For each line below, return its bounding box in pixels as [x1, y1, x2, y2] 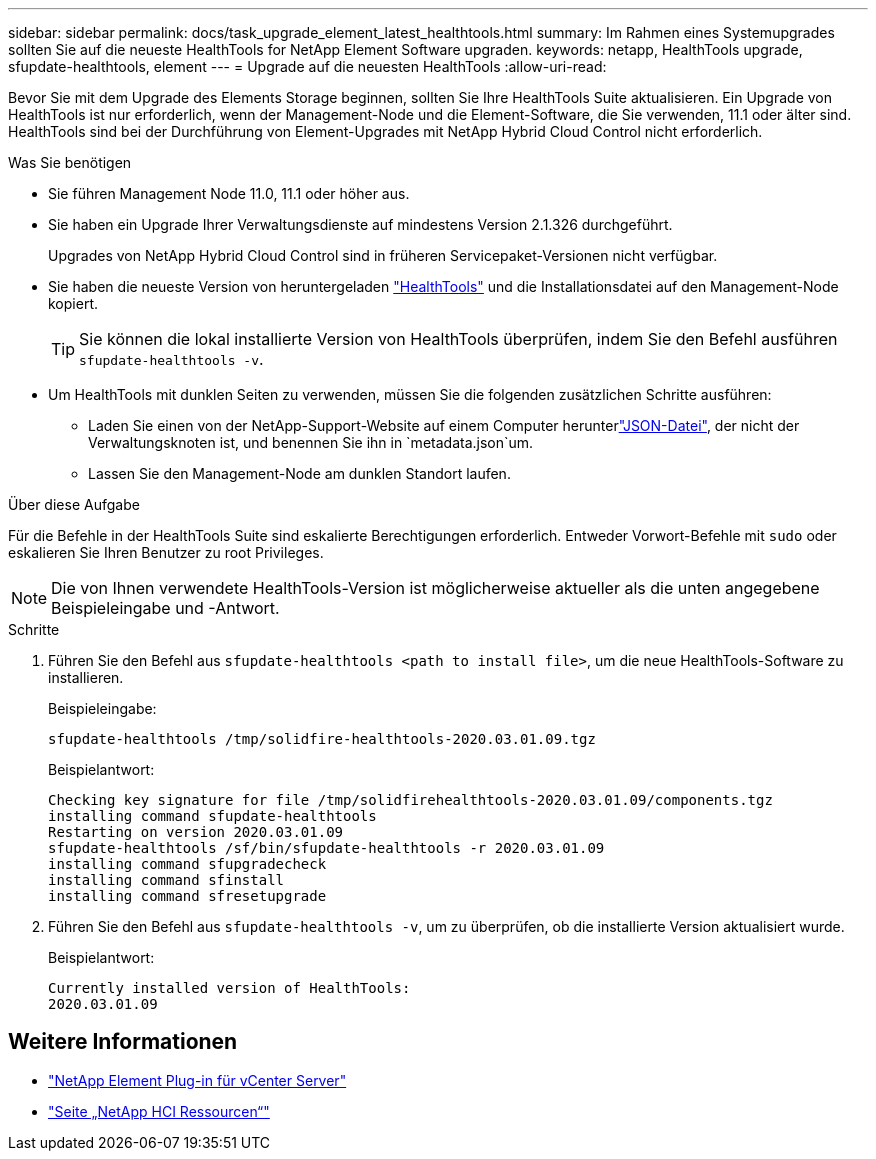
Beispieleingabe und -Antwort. [51, 598, 280, 618]
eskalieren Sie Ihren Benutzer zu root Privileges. [8, 544, 324, 561]
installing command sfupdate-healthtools [48, 808, 377, 824]
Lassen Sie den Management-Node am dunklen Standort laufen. [88, 465, 511, 482]
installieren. [48, 669, 124, 686]
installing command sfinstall [48, 872, 285, 888]
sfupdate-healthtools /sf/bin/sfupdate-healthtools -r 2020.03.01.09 [48, 840, 605, 856]
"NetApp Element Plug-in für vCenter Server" [48, 1071, 347, 1089]
